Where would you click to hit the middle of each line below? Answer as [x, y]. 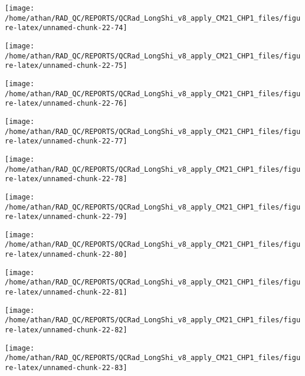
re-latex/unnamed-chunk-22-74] [66, 28]
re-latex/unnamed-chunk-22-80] [66, 255]
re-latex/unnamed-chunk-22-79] [66, 217]
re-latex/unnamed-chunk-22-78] [66, 179]
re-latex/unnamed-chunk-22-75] [66, 66]
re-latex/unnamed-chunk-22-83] [66, 368]
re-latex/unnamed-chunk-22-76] [66, 104]
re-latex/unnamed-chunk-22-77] [66, 141]
